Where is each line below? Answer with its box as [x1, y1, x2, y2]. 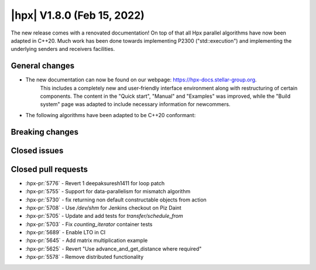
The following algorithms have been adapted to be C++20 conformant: [25, 111, 196, 118]
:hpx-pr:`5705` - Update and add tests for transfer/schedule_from [25, 213, 184, 220]
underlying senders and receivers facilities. [11, 46, 115, 53]
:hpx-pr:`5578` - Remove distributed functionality [25, 254, 144, 261]
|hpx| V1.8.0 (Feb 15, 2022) [11, 9, 145, 22]
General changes [11, 61, 75, 71]
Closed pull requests [11, 164, 88, 174]
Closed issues [11, 145, 64, 155]
